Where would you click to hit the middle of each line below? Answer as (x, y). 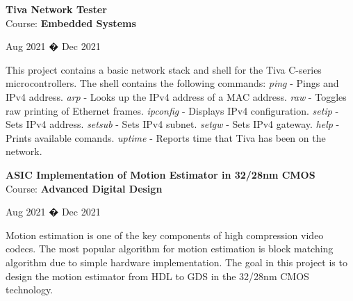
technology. (30, 290)
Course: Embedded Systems (71, 23)
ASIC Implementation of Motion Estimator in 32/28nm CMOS (161, 174)
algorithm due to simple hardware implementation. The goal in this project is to (176, 262)
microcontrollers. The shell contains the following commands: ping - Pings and (172, 83)
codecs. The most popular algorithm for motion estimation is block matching (170, 249)
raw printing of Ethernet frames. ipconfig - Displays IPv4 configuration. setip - (172, 110)
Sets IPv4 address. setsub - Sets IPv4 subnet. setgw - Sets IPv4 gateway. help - (173, 124)
